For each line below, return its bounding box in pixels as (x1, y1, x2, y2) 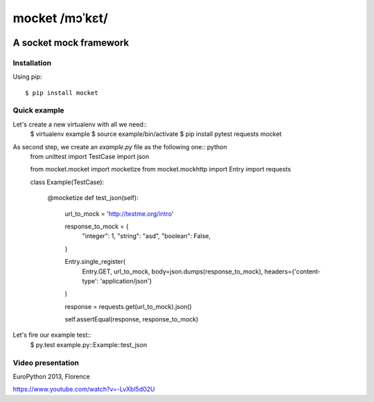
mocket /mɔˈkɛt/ (12, 10, 109, 26)
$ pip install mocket (25, 89, 98, 97)
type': (82, 276, 99, 285)
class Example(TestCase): (30, 178, 105, 186)
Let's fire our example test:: (12, 330, 91, 340)
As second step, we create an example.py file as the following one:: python (12, 142, 228, 151)
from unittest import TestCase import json (30, 153, 150, 161)
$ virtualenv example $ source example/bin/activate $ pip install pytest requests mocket (30, 130, 282, 138)
